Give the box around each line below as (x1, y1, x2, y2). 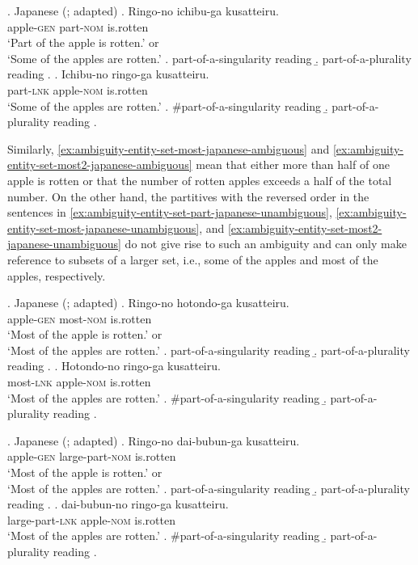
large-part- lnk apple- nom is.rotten (7, 511, 175, 528)
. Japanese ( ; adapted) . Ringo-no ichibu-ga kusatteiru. (7, 2, 279, 19)
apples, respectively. (7, 267, 106, 284)
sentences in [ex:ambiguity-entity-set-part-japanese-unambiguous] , (7, 204, 332, 221)
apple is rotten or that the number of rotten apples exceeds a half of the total (7, 171, 392, 188)
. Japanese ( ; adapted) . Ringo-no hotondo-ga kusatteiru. (7, 294, 289, 311)
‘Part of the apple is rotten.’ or (7, 34, 159, 51)
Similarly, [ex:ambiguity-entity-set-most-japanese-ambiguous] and (7, 140, 330, 157)
